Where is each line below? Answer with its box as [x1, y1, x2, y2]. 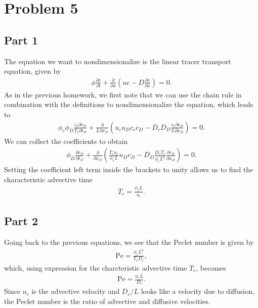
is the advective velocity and [31, 286, 120, 296]
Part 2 [4, 213, 38, 229]
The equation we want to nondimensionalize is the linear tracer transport [4, 56, 231, 66]
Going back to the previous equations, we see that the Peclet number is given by [4, 237, 254, 247]
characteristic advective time [4, 174, 93, 184]
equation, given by [4, 66, 61, 76]
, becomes [196, 262, 226, 273]
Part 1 [4, 32, 38, 47]
